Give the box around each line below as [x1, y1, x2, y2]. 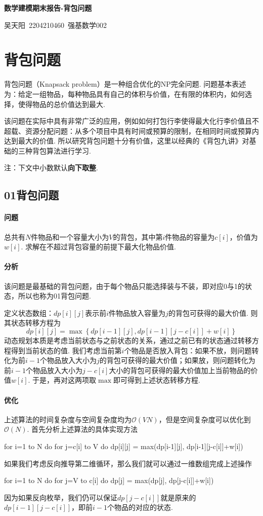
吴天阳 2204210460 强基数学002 [4, 19, 107, 30]
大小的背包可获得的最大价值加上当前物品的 [109, 364, 251, 375]
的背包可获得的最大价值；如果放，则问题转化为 [99, 355, 255, 365]
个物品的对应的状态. [107, 502, 173, 512]
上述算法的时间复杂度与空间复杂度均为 [4, 414, 131, 424]
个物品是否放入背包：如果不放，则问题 [124, 345, 252, 355]
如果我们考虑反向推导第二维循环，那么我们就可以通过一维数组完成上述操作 [4, 458, 252, 468]
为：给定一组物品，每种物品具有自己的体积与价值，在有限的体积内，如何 [4, 88, 245, 99]
